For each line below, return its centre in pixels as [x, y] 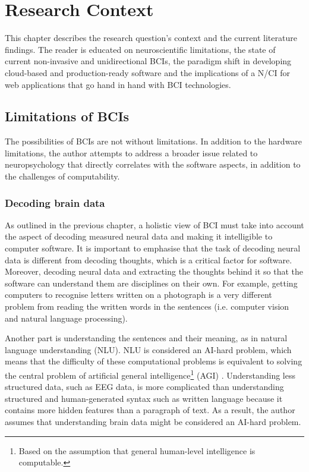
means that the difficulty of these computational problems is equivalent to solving [154, 361]
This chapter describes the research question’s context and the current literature [151, 38]
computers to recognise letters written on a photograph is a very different [138, 295]
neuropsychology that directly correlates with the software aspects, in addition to [153, 164]
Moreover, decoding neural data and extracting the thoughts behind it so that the [154, 271]
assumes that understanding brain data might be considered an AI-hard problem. [153, 422]
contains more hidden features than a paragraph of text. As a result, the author [150, 410]
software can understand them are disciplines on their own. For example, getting [151, 283]
